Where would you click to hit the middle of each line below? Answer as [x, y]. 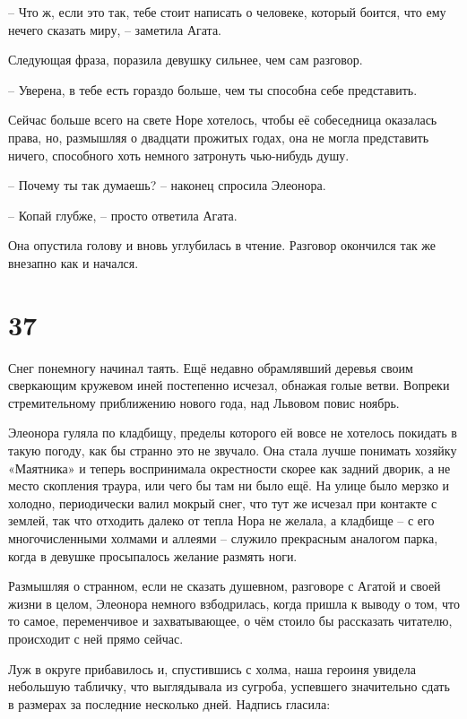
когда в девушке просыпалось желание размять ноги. [153, 555]
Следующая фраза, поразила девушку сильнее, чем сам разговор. [186, 60]
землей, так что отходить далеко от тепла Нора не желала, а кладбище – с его [221, 520]
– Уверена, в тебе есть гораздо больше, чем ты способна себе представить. [213, 89]
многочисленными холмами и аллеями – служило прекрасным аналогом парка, [223, 538]
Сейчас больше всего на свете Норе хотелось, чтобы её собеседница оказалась [223, 120]
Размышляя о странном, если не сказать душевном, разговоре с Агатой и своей [225, 586]
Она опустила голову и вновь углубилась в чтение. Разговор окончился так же [222, 245]
